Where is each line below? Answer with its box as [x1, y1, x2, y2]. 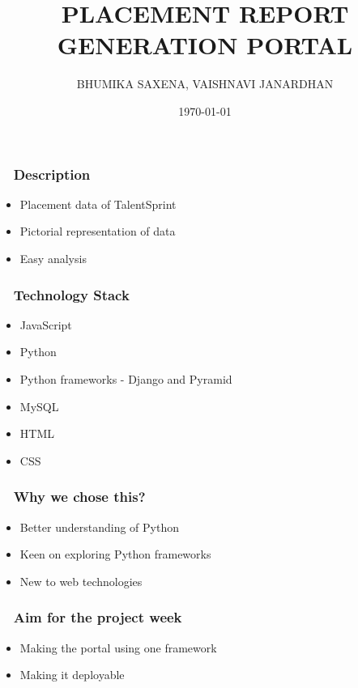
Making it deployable [19, 666, 125, 683]
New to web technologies [19, 572, 143, 589]
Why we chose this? [13, 486, 146, 507]
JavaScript [19, 316, 72, 333]
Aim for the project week [13, 607, 182, 627]
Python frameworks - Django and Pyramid [19, 370, 232, 387]
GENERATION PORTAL [57, 28, 353, 62]
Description [13, 164, 91, 184]
